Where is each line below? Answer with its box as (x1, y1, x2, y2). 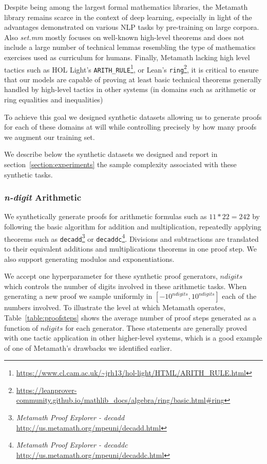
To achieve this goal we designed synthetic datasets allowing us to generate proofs (4, 111, 262, 122)
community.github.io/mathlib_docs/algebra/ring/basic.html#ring (16, 395, 224, 405)
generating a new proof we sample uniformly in (4, 291, 152, 301)
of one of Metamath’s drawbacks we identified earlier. (4, 342, 172, 353)
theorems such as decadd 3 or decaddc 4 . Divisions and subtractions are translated (4, 231, 259, 244)
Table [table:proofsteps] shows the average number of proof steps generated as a (4, 312, 257, 323)
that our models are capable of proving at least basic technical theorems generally (4, 74, 262, 84)
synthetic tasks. (4, 169, 53, 180)
